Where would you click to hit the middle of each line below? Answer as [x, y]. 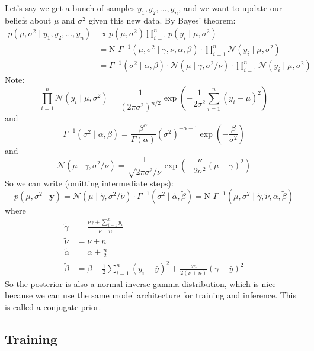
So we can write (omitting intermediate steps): [89, 183]
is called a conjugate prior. [53, 306]
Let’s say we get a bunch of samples [70, 8]
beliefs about [28, 20]
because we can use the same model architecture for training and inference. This [151, 295]
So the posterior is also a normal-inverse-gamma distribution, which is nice [140, 283]
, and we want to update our [230, 8]
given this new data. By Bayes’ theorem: [162, 20]
